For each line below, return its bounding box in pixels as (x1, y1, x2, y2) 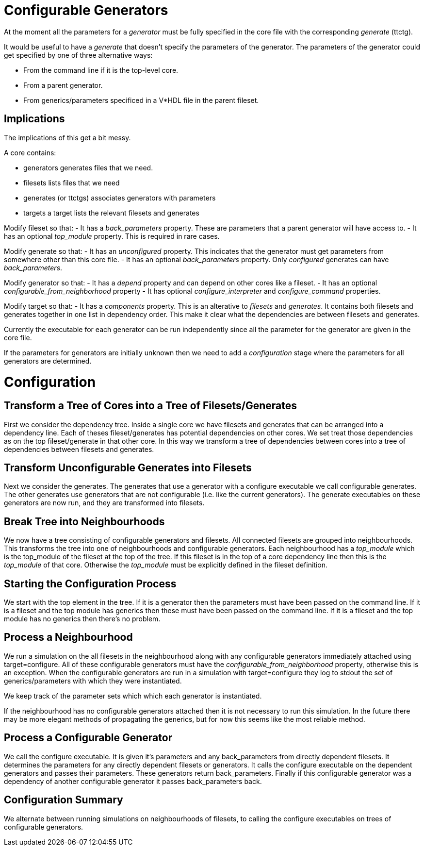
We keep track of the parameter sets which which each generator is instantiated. (4, 691, 262, 700)
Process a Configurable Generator (4, 732, 173, 744)
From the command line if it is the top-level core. (23, 66, 179, 74)
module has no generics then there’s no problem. (4, 615, 161, 623)
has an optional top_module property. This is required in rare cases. (4, 232, 220, 240)
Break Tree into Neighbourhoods (4, 515, 165, 528)
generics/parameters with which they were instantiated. (4, 676, 182, 685)
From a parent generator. (23, 81, 103, 89)
